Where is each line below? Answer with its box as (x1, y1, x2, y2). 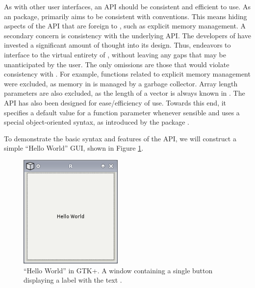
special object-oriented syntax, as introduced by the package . (4, 117, 189, 127)
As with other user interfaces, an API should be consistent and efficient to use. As (4, 1, 251, 11)
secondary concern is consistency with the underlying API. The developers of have (4, 30, 251, 40)
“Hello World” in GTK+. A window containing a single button (24, 265, 213, 275)
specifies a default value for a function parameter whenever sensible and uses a (4, 107, 240, 117)
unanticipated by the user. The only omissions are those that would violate (4, 59, 229, 69)
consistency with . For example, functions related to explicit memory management (4, 69, 251, 79)
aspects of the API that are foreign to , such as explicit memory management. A (4, 21, 246, 31)
